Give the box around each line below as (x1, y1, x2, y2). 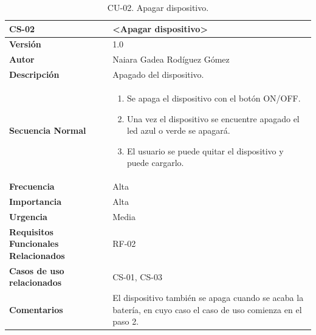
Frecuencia (9, 180, 55, 193)
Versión (9, 38, 41, 50)
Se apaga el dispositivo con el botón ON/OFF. (127, 91, 301, 104)
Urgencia (9, 210, 47, 223)
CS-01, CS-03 (112, 270, 162, 283)
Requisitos (9, 225, 53, 238)
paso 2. (112, 315, 139, 328)
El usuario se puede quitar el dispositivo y (127, 144, 284, 157)
